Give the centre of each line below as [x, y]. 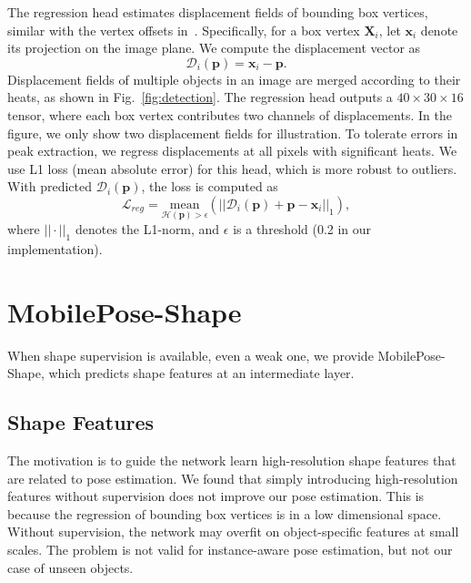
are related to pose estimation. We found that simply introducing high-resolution [233, 478]
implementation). [55, 248]
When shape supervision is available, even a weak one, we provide [190, 355]
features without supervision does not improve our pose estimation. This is [216, 496]
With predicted [50, 186]
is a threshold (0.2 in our [302, 229]
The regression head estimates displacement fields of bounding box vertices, [218, 12]
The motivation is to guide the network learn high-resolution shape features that [232, 460]
